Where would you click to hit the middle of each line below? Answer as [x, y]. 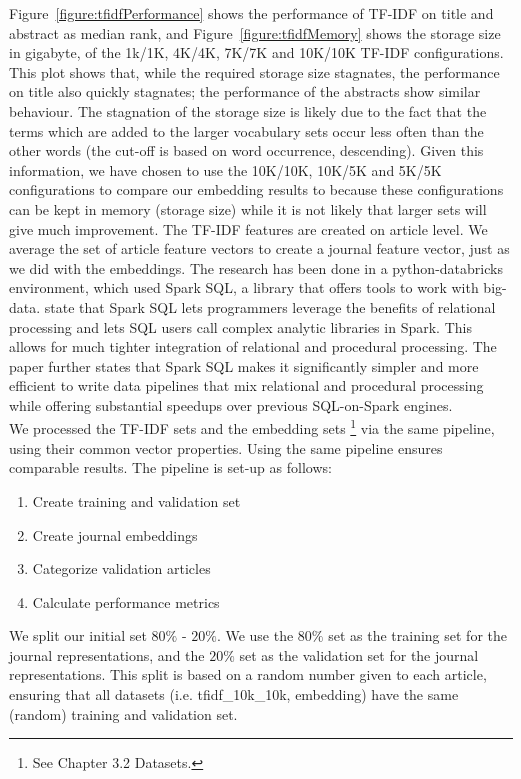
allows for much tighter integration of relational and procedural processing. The [253, 346]
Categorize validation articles [121, 568]
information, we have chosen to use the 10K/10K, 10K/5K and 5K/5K [225, 169]
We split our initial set [78, 635]
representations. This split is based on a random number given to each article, [248, 674]
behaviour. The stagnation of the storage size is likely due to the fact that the [248, 110]
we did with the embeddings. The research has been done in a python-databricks [256, 267]
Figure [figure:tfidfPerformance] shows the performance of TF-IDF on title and [251, 13]
